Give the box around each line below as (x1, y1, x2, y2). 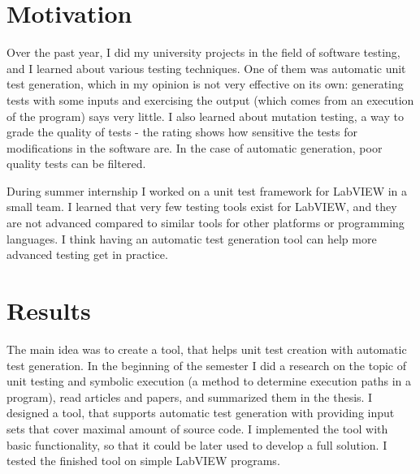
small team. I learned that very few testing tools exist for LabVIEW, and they (6, 198, 397, 215)
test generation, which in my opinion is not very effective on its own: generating (6, 75, 404, 93)
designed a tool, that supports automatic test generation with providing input (6, 404, 395, 421)
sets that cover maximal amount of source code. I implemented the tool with (6, 420, 388, 437)
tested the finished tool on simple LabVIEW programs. (6, 452, 280, 469)
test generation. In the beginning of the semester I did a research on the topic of (6, 356, 406, 373)
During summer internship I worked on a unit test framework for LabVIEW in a (6, 182, 408, 199)
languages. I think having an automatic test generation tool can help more (6, 230, 377, 247)
